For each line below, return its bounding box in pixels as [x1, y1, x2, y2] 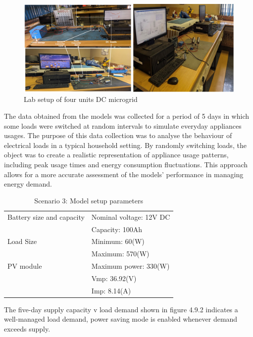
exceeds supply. [4, 324, 51, 334]
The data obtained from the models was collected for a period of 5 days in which [4, 111, 249, 121]
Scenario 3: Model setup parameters [34, 195, 143, 205]
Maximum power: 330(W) [91, 261, 170, 271]
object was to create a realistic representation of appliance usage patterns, [4, 149, 229, 160]
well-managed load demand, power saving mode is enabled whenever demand [4, 314, 238, 324]
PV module [7, 261, 42, 271]
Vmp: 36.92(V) [91, 273, 137, 283]
